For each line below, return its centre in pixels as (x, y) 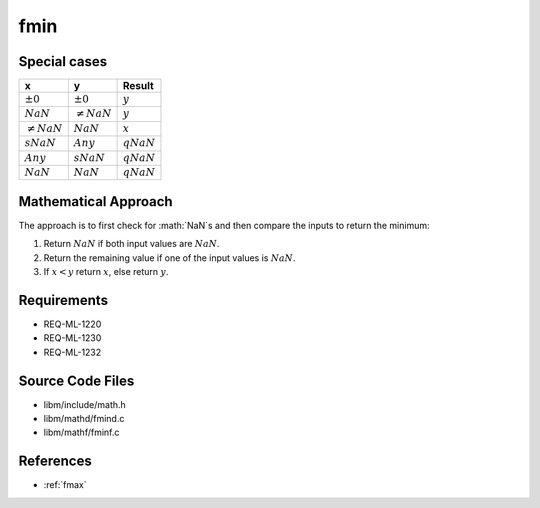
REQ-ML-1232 (72, 352)
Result (138, 86)
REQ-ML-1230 (72, 338)
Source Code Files (76, 380)
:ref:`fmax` (65, 485)
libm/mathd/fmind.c (84, 419)
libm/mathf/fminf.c (81, 432)
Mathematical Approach (96, 201)
